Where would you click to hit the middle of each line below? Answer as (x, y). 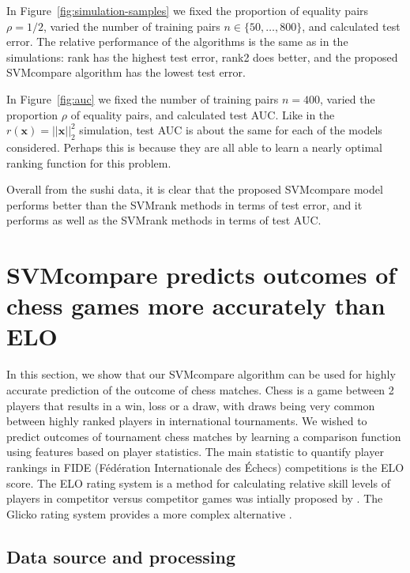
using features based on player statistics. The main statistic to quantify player (195, 452)
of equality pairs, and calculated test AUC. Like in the (203, 114)
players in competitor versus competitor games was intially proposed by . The (195, 498)
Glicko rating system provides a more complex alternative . (149, 513)
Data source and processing (121, 556)
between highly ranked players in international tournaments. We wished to (187, 421)
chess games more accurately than (196, 305)
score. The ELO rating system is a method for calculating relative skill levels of (198, 483)
